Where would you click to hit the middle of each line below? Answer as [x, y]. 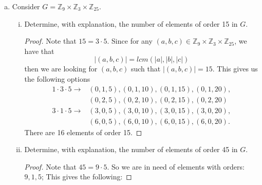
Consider [26, 6]
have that [39, 51]
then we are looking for [61, 69]
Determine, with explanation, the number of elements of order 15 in [131, 23]
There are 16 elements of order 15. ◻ [83, 132]
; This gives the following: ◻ [87, 177]
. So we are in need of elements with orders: [176, 166]
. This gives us [235, 69]
